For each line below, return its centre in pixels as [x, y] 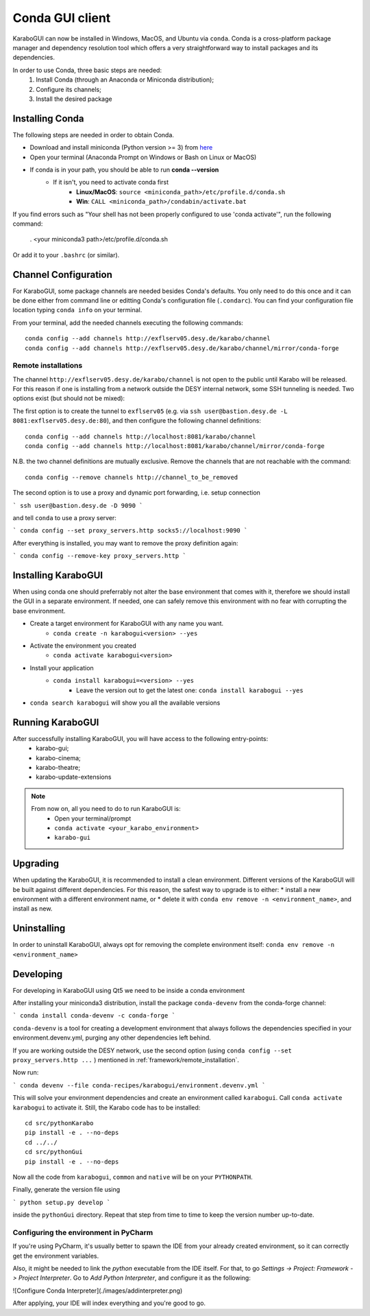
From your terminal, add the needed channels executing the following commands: [128, 322]
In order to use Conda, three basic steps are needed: [87, 70]
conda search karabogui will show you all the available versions [125, 703]
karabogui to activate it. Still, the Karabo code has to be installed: [107, 1107]
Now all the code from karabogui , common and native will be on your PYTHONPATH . [133, 1177]
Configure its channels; [69, 89]
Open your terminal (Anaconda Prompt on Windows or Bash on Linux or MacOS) [143, 157]
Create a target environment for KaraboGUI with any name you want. [127, 624]
